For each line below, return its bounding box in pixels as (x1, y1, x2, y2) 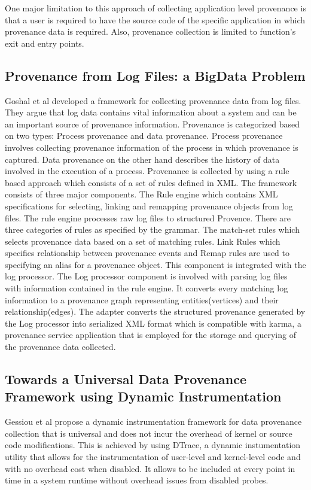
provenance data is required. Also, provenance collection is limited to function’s (5, 25, 296, 38)
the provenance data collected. (5, 340, 116, 353)
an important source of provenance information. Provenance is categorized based (5, 117, 300, 130)
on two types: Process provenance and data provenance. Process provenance (5, 129, 283, 142)
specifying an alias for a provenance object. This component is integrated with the (5, 258, 306, 270)
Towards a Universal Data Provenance (5, 370, 247, 388)
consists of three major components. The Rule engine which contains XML (5, 188, 278, 200)
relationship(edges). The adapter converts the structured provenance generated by (5, 305, 306, 318)
